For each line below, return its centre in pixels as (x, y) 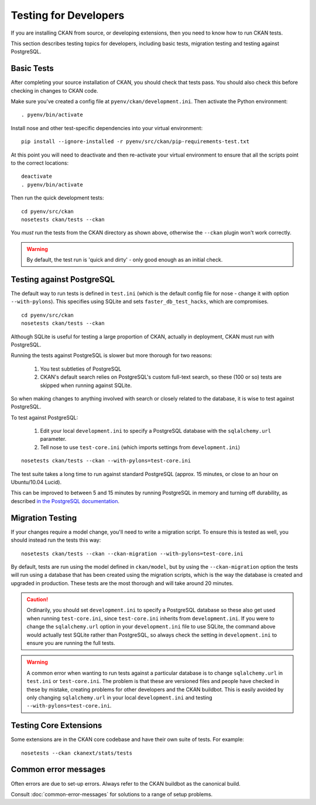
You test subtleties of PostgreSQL (81, 369)
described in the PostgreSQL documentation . (65, 501)
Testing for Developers (68, 15)
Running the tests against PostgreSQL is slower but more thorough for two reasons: (111, 355)
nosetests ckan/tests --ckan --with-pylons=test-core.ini (106, 461)
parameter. (53, 439)
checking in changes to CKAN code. (55, 90)
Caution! (37, 599)
